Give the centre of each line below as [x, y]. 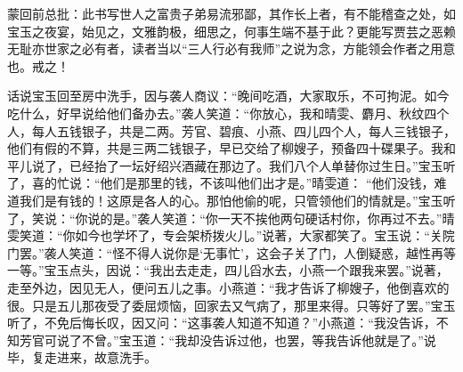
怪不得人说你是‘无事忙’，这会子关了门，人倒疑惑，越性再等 [284, 252]
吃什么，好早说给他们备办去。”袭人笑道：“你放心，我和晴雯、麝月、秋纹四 [222, 113]
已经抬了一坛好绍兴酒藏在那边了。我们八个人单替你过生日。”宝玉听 [262, 165]
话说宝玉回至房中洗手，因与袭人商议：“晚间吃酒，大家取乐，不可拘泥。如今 [228, 96]
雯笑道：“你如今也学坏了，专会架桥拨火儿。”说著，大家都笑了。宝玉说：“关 [225, 235]
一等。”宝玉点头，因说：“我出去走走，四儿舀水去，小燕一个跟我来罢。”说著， [228, 270]
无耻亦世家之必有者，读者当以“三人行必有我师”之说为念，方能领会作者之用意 [231, 49]
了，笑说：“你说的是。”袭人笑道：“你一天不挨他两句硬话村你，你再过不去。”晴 [231, 218]
